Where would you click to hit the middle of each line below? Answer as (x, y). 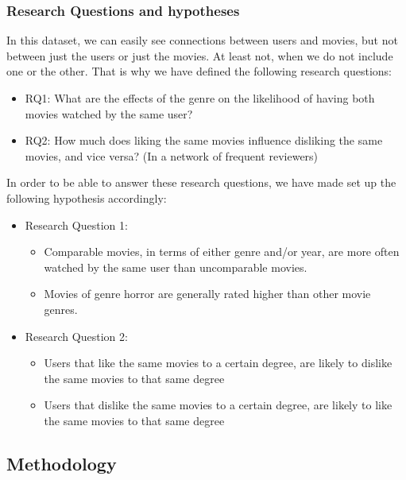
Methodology (62, 463)
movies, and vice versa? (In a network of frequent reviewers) (172, 155)
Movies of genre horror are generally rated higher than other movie (207, 294)
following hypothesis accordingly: (87, 197)
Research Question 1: (76, 225)
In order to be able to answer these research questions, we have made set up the (201, 182)
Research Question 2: (76, 336)
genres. (61, 309)
